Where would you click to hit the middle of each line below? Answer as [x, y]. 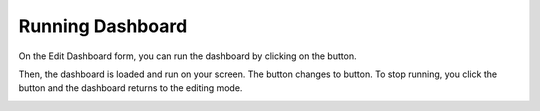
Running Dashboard [103, 26]
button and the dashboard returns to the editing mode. [130, 88]
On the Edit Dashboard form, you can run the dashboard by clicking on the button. [187, 56]
